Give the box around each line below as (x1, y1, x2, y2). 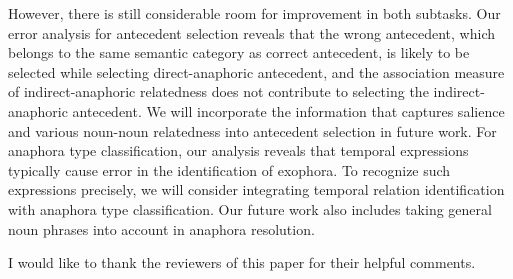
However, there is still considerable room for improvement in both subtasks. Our (8, 3, 501, 23)
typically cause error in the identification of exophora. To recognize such (8, 159, 451, 180)
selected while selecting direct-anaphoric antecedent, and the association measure (8, 61, 505, 82)
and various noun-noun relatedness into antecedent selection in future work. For (8, 120, 497, 141)
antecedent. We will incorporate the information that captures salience (72, 100, 505, 121)
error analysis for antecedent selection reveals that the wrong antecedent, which (8, 22, 496, 43)
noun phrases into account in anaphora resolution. (8, 218, 315, 239)
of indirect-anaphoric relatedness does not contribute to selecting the (8, 81, 429, 102)
